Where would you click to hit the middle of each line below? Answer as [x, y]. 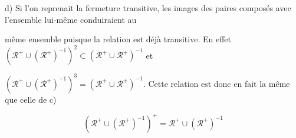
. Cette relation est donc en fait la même [216, 83]
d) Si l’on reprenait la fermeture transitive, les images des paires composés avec [148, 8]
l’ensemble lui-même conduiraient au [71, 19]
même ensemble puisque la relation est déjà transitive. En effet [118, 39]
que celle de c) [31, 99]
